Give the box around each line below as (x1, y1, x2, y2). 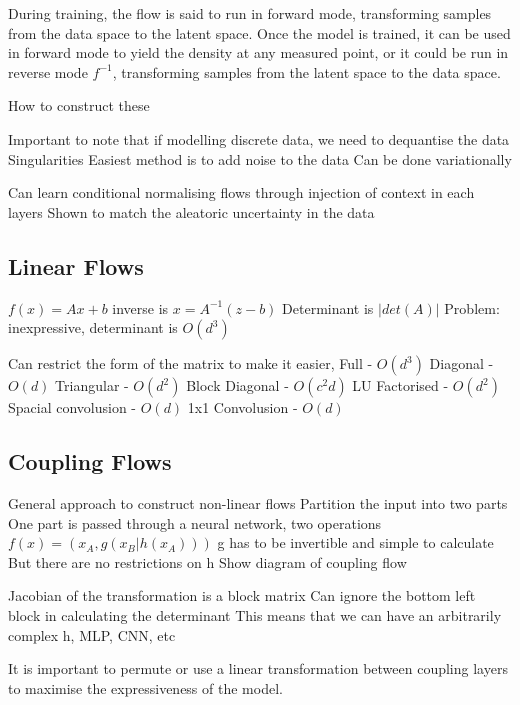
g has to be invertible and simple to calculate (217, 532, 494, 553)
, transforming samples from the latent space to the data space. (112, 61, 501, 82)
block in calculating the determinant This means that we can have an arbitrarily (8, 604, 502, 625)
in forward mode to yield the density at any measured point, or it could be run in (8, 42, 509, 63)
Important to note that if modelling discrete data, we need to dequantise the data (8, 128, 510, 149)
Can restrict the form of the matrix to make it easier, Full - (8, 353, 373, 374)
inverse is (112, 297, 169, 318)
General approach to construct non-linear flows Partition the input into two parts (8, 492, 508, 513)
